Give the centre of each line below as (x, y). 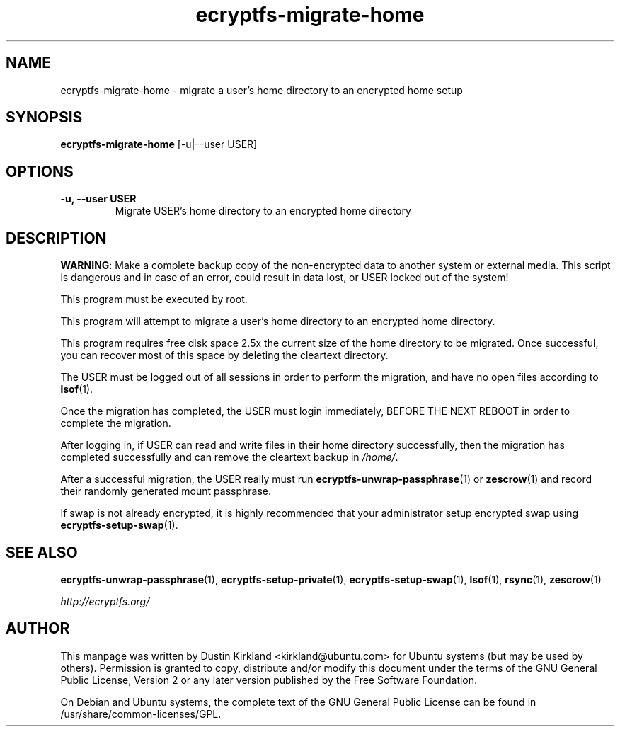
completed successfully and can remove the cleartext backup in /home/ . (229, 457)
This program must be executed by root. (154, 299)
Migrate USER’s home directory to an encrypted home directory (263, 211)
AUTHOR (38, 629)
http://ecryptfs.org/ (105, 601)
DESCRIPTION (56, 238)
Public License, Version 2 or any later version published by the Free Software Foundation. (269, 680)
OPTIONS (40, 171)
